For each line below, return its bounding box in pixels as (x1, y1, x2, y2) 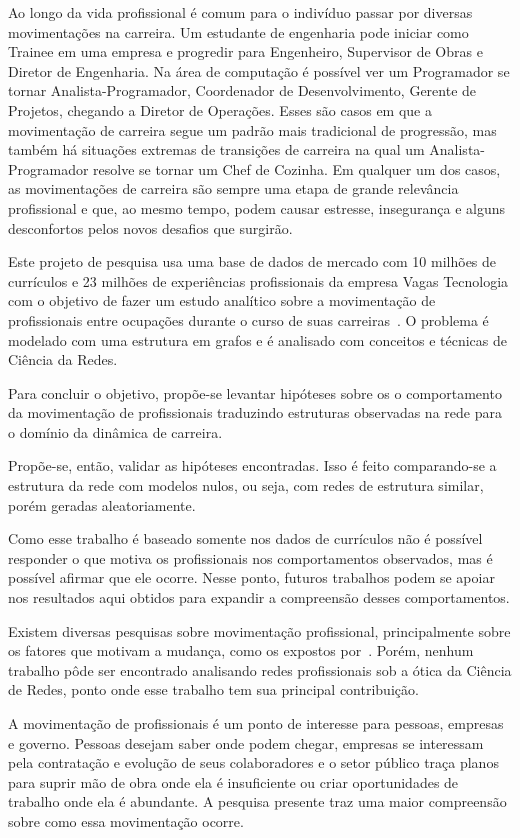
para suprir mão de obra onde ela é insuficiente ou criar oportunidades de (8, 771, 459, 792)
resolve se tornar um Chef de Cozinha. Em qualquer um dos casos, (93, 158, 501, 179)
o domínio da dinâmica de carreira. (8, 421, 223, 442)
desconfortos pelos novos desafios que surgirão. (8, 217, 293, 238)
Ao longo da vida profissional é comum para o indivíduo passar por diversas (8, 2, 473, 22)
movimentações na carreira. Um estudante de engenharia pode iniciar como (8, 21, 469, 42)
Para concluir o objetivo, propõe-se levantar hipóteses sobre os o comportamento (8, 382, 502, 403)
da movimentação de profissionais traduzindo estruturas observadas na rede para (8, 402, 502, 423)
